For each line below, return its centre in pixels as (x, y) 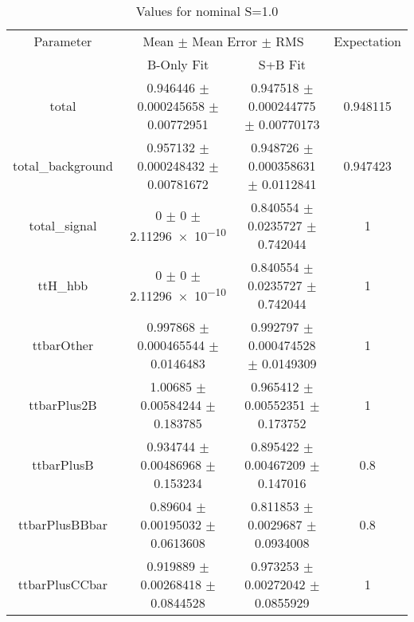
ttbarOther (63, 345)
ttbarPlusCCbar (63, 584)
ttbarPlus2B (63, 405)
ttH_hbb (63, 285)
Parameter (63, 41)
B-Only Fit (178, 64)
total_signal (63, 225)
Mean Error (225, 41)
